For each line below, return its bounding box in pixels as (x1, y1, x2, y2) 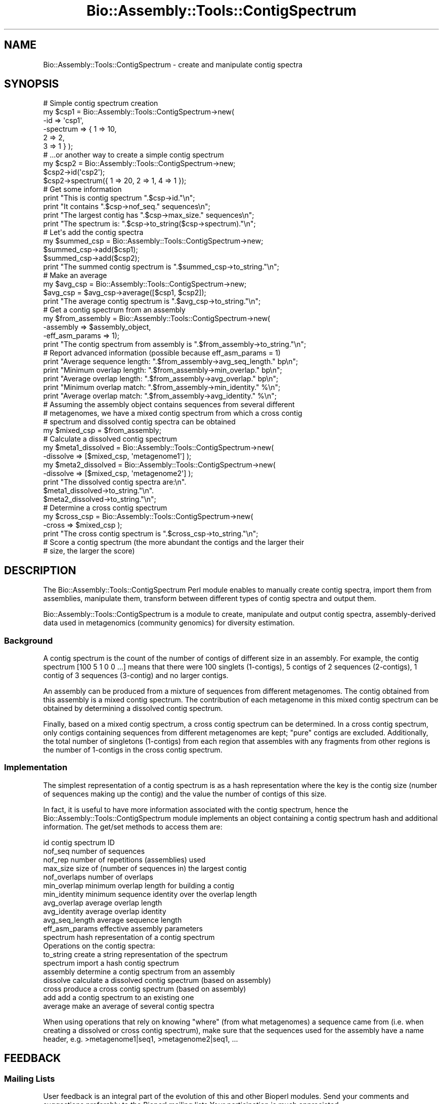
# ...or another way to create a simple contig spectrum (43, 150, 224, 160)
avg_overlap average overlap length (43, 898, 162, 907)
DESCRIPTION (4, 564, 76, 577)
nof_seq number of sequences (43, 846, 145, 855)
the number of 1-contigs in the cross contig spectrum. (43, 745, 223, 755)
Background (4, 635, 53, 646)
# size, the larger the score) (43, 546, 135, 556)
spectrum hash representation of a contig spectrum (43, 932, 215, 941)
